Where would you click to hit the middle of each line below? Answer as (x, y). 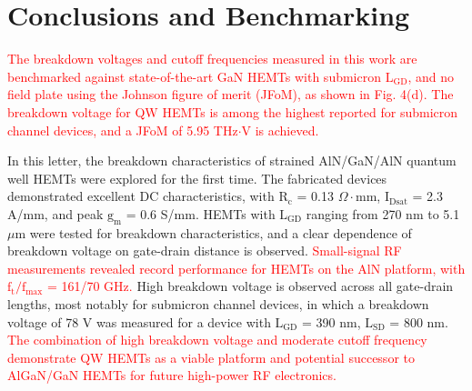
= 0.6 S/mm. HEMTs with (201, 213)
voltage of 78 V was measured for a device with (139, 321)
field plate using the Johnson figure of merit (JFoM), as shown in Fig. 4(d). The (231, 94)
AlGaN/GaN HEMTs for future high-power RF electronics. (172, 375)
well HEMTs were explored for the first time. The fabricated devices (197, 178)
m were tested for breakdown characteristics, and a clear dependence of (213, 232)
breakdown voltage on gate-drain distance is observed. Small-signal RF (205, 251)
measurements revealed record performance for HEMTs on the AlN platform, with (236, 268)
